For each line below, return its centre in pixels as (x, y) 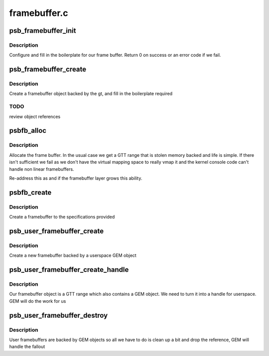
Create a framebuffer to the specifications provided (62, 217)
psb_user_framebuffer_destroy (59, 315)
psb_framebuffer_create (48, 69)
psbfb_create (30, 192)
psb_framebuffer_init (43, 31)
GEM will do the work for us (38, 301)
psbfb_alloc (28, 131)
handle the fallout (27, 347)
